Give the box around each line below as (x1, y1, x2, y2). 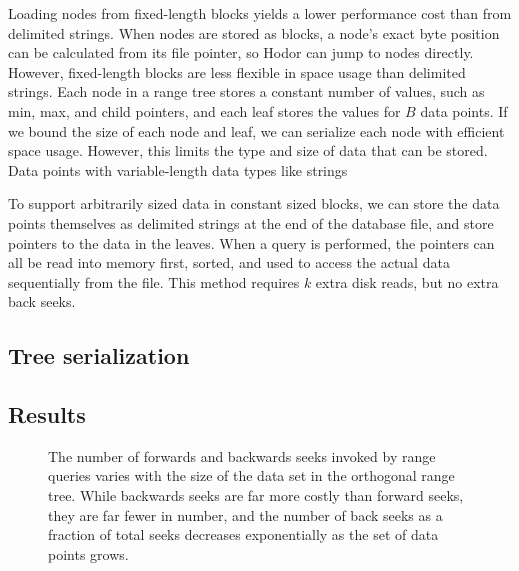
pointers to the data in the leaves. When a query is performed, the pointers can (8, 232, 495, 253)
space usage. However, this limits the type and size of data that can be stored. (8, 140, 488, 161)
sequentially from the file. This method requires (8, 271, 300, 292)
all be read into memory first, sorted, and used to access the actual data (8, 252, 450, 273)
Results (8, 399, 86, 430)
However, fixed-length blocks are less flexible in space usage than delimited (8, 61, 466, 82)
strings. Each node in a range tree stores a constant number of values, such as (8, 81, 485, 102)
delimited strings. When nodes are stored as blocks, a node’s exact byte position (8, 22, 500, 43)
